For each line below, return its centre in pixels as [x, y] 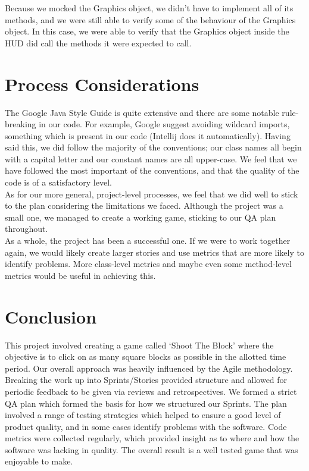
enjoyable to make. [39, 461]
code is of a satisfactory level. [58, 182]
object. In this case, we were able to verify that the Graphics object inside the [147, 31]
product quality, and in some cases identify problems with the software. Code [146, 426]
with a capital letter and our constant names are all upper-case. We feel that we [151, 158]
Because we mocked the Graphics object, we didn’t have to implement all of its [149, 8]
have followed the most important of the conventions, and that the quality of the [152, 170]
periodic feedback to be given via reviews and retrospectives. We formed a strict [151, 391]
